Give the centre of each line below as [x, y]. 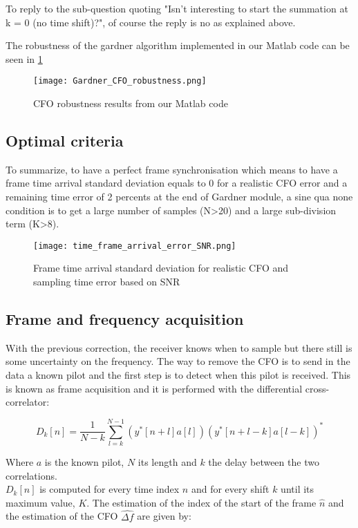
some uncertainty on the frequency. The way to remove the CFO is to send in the [178, 361]
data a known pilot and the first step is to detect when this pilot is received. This [178, 375]
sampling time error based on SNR [107, 282]
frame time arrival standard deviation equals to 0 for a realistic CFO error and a [177, 183]
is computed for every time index [110, 489]
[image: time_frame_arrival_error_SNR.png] [135, 246]
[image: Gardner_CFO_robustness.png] [120, 81]
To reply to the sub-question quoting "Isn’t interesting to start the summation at [177, 8]
